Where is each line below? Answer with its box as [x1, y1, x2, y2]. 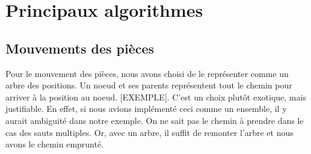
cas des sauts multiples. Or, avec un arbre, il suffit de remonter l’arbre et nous [5, 126, 294, 138]
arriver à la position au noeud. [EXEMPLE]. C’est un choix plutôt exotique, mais [5, 90, 306, 103]
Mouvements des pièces [5, 38, 155, 57]
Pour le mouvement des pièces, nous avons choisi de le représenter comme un [5, 67, 289, 79]
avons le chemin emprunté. [5, 138, 104, 150]
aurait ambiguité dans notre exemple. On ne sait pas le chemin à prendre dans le [5, 114, 304, 126]
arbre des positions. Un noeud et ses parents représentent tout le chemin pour [5, 79, 292, 91]
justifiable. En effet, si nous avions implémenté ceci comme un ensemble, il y [5, 102, 287, 115]
